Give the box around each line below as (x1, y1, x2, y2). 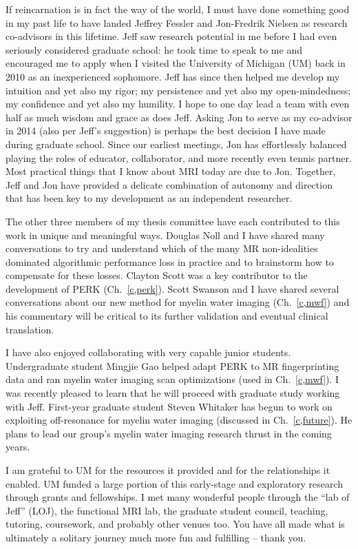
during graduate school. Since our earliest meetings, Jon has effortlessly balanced (6, 136, 347, 151)
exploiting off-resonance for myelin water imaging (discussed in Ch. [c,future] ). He (6, 413, 352, 427)
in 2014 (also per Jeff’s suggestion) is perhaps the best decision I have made (6, 123, 326, 138)
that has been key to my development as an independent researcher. (6, 191, 293, 205)
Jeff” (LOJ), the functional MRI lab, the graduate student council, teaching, (6, 503, 328, 517)
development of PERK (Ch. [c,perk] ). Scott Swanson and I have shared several (6, 281, 339, 296)
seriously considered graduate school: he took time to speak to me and (6, 42, 302, 56)
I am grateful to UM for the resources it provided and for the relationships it (6, 463, 330, 477)
